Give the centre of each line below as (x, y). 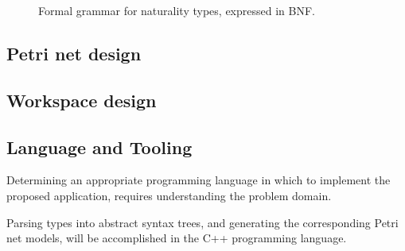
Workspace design (82, 100)
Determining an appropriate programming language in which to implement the (199, 180)
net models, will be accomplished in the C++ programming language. (177, 238)
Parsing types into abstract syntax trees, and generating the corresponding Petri (202, 222)
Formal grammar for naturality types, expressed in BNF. (177, 10)
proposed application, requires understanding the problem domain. (169, 195)
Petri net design (74, 53)
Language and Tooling (99, 147)
